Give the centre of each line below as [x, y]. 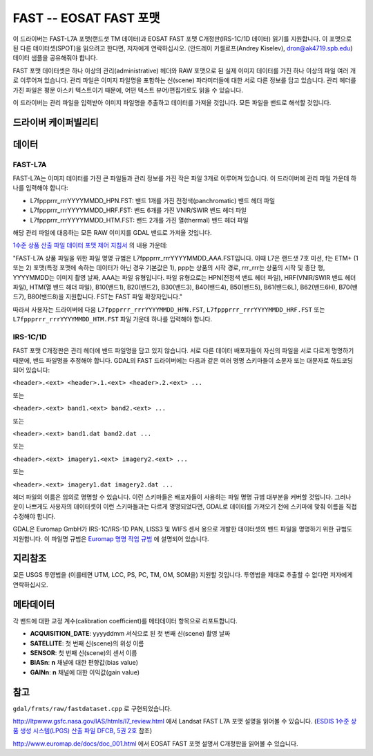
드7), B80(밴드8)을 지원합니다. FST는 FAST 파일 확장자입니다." [98, 296]
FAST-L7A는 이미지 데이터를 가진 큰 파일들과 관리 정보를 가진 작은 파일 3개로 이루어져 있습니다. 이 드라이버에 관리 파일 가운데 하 [185, 178]
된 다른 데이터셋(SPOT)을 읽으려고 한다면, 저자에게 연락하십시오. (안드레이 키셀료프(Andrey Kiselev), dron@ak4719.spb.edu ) [183, 48]
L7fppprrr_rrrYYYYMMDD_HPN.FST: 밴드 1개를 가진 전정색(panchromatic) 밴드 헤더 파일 [153, 200]
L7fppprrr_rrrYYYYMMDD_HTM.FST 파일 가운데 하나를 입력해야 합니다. [113, 319]
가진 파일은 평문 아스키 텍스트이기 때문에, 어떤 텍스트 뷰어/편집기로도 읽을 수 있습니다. [128, 90]
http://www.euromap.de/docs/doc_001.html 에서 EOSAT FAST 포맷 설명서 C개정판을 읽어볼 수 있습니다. [155, 744]
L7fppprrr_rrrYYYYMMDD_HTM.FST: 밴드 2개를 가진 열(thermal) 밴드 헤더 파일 [139, 220]
